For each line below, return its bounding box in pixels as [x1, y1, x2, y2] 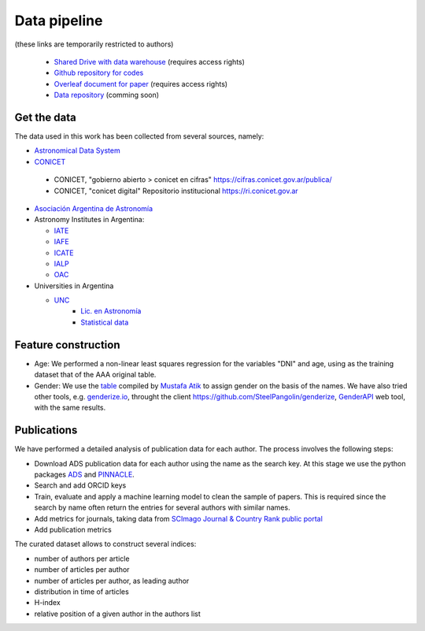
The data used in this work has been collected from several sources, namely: [14, 132, 264, 141]
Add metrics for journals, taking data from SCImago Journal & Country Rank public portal [34, 514, 323, 523]
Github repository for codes [54, 68, 144, 78]
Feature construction [14, 338, 120, 351]
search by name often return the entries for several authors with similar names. [34, 503, 290, 512]
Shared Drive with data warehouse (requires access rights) [54, 57, 246, 66]
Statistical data [80, 317, 129, 327]
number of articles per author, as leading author [34, 576, 190, 585]
